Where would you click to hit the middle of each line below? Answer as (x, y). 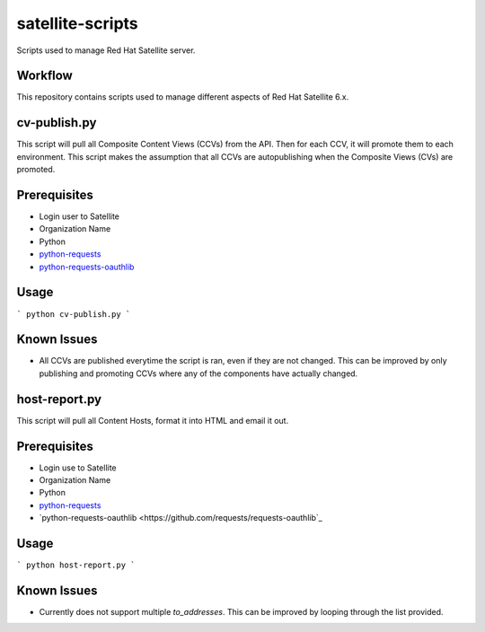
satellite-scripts (77, 23)
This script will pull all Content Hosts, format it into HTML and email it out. (153, 420)
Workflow (45, 76)
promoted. (36, 170)
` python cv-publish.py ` (74, 314)
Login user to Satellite (79, 216)
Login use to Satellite (78, 468)
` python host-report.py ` (76, 565)
